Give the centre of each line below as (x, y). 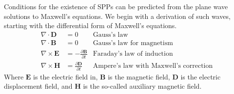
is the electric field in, (66, 76)
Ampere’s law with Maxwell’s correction (153, 66)
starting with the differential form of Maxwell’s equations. (90, 25)
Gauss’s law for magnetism (133, 43)
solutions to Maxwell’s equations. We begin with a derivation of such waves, (117, 16)
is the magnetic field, (139, 76)
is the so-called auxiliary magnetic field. (142, 86)
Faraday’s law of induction (133, 54)
